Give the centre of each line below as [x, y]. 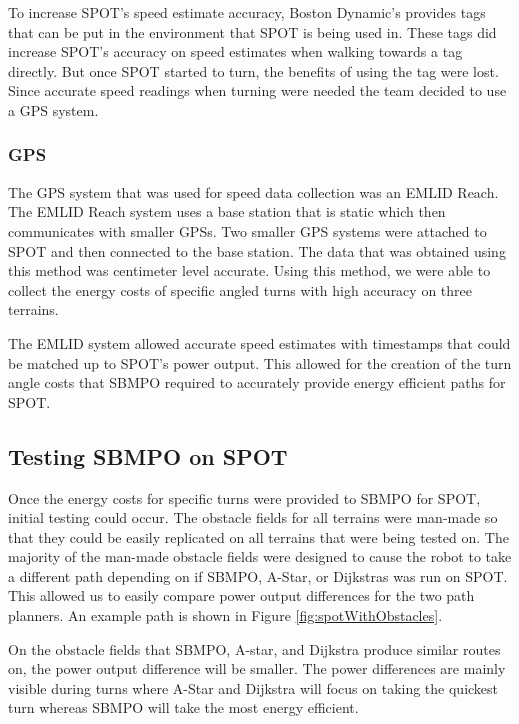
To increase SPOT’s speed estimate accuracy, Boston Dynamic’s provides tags [247, 12]
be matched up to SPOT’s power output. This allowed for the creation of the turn [260, 362]
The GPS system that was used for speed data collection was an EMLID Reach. [253, 191]
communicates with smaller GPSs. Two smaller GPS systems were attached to [247, 230]
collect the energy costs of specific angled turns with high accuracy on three [240, 289]
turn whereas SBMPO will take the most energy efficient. [183, 707]
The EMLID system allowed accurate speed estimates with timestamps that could [259, 342]
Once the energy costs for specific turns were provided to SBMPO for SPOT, [244, 497]
